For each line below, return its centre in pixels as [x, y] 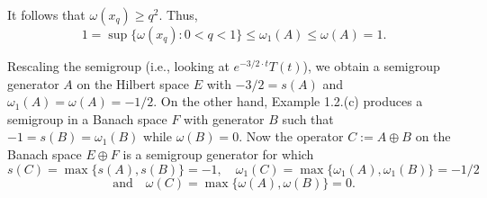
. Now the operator [291, 136]
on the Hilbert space [133, 83]
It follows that [46, 14]
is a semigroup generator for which [218, 153]
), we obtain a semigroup [371, 66]
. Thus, [178, 14]
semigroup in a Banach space [87, 118]
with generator [224, 118]
